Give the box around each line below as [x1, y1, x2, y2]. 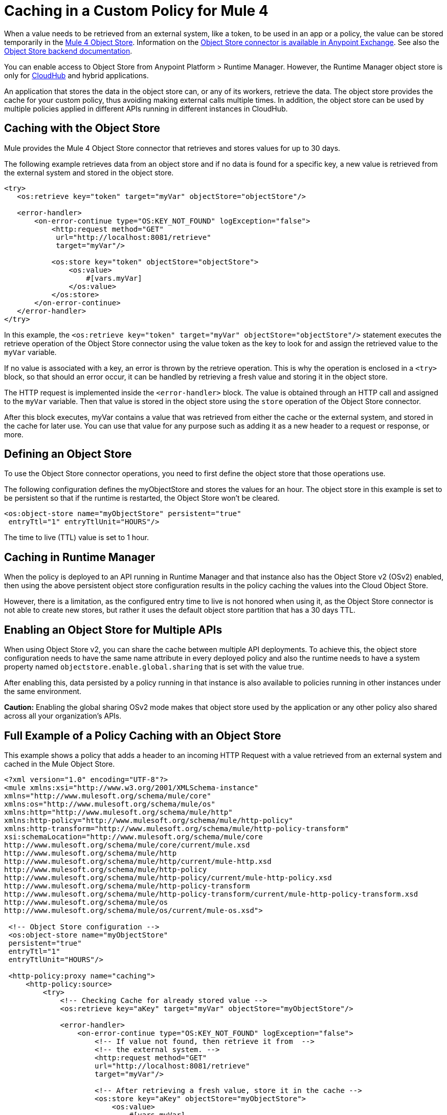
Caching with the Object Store [4, 122, 161, 135]
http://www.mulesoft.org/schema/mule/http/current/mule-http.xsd [4, 857, 272, 865]
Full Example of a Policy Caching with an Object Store [4, 729, 281, 742]
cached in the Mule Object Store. [4, 759, 115, 768]
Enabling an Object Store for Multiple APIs [4, 623, 222, 636]
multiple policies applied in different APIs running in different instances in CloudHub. [4, 104, 288, 113]
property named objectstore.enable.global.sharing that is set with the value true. [4, 662, 304, 672]
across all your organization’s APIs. [4, 711, 122, 721]
